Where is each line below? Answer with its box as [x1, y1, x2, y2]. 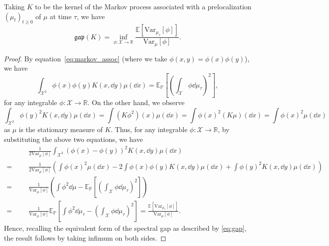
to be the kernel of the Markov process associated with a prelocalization [35, 1, 251, 11]
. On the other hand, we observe [87, 97, 185, 108]
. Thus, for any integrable [110, 124, 188, 135]
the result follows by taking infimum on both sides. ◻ [4, 232, 166, 243]
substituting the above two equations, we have [4, 134, 143, 144]
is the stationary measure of [19, 124, 103, 135]
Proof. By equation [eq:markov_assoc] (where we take [4, 53, 167, 63]
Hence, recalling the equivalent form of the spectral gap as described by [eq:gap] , [4, 222, 247, 233]
